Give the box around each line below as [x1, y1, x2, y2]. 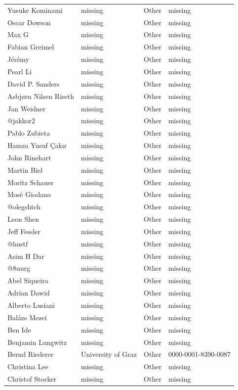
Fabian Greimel [7, 42, 54, 52]
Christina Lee [7, 361, 48, 372]
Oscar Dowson [7, 17, 51, 27]
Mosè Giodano [7, 189, 51, 199]
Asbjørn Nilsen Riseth [7, 91, 75, 101]
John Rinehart [7, 152, 51, 162]
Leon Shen [7, 214, 39, 224]
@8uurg [7, 263, 30, 273]
